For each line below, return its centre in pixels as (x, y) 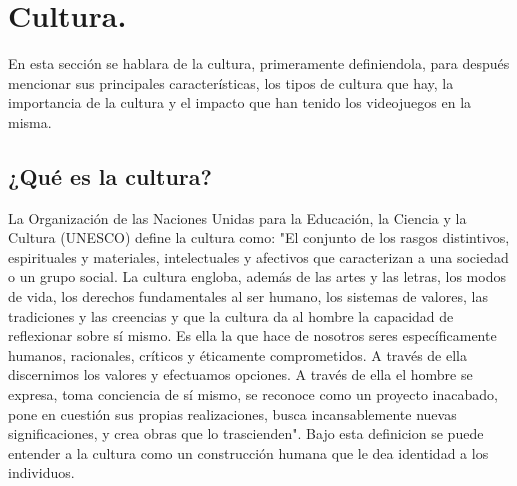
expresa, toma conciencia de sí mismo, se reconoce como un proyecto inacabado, (253, 394)
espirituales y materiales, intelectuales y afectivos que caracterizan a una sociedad (258, 256)
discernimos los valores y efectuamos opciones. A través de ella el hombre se (240, 374)
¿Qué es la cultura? (110, 175)
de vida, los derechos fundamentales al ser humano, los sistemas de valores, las (248, 296)
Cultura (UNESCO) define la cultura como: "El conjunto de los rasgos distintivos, (259, 237)
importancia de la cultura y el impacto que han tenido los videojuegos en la (240, 102)
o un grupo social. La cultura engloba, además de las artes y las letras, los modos (257, 276)
